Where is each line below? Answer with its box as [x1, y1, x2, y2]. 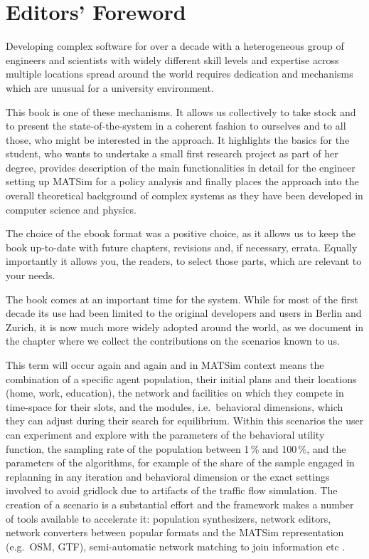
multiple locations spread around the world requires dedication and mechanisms [6, 66, 353, 81]
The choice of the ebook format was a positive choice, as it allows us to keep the [6, 226, 355, 241]
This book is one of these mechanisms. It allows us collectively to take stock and [6, 104, 356, 119]
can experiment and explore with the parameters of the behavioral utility [6, 427, 325, 442]
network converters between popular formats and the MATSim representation [6, 525, 344, 540]
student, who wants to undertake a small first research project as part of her [6, 146, 338, 161]
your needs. [6, 268, 55, 283]
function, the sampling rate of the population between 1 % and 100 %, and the [6, 441, 346, 456]
